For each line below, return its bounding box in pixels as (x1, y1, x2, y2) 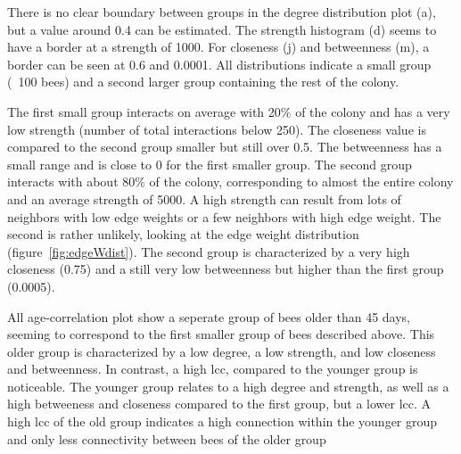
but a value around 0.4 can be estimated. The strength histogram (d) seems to (7, 20, 437, 38)
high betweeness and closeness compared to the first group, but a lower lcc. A (7, 394, 432, 413)
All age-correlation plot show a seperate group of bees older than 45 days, (7, 307, 410, 326)
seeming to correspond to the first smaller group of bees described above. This (7, 325, 435, 343)
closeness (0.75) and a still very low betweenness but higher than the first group (7, 260, 444, 278)
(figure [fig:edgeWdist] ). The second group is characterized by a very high (7, 242, 410, 260)
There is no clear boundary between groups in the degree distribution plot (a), (7, 3, 436, 21)
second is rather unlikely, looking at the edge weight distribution (7, 225, 359, 244)
